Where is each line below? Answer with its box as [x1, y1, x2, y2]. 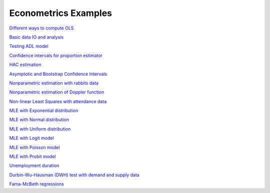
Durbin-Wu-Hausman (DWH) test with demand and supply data [9, 171, 139, 177]
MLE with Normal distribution [9, 116, 69, 122]
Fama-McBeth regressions [9, 181, 64, 187]
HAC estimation [9, 61, 42, 67]
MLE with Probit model [9, 153, 56, 159]
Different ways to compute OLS [9, 25, 74, 31]
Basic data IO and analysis [9, 34, 64, 40]
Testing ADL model [9, 43, 48, 49]
